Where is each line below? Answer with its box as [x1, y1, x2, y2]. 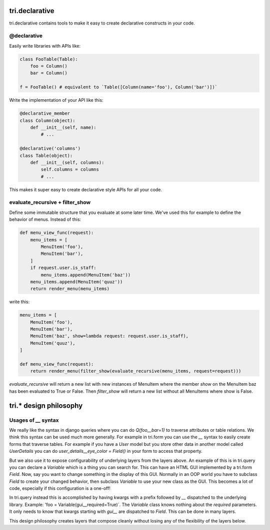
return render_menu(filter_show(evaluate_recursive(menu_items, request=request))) [30, 368, 241, 374]
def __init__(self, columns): [30, 159, 104, 165]
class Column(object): [19, 118, 75, 123]
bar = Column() [30, 70, 67, 76]
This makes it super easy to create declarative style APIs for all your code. [9, 186, 162, 192]
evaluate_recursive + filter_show [9, 199, 91, 206]
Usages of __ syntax [9, 416, 59, 423]
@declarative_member [19, 111, 70, 116]
